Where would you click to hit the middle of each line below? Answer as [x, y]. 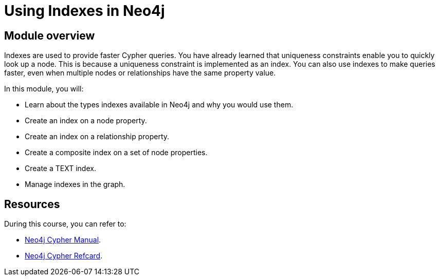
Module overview [50, 35]
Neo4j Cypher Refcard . [64, 256]
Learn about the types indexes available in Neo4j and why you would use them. [159, 105]
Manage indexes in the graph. [75, 184]
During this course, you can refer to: [65, 224]
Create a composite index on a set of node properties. [116, 153]
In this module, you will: [44, 89]
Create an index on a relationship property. [97, 137]
